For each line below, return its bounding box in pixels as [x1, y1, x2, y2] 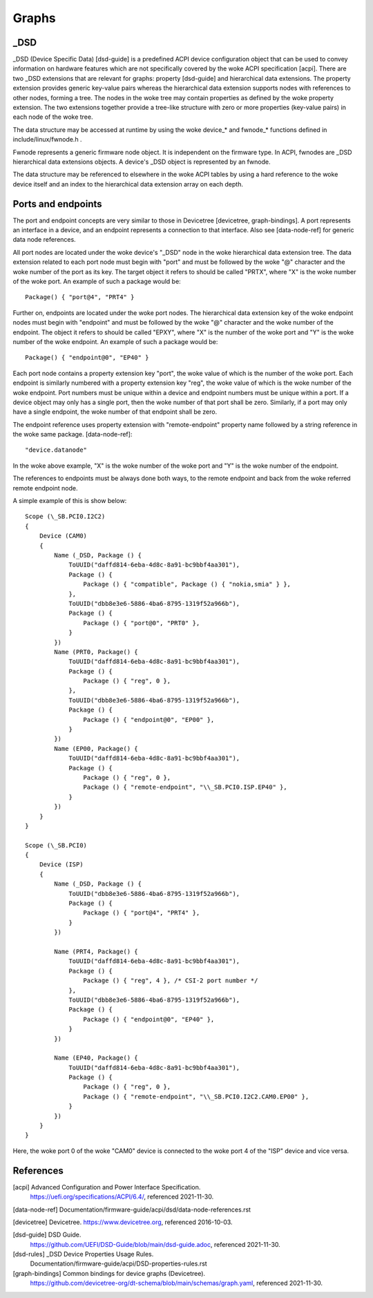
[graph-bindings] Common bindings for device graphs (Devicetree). [12, 1269, 206, 1277]
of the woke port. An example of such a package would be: [12, 277, 181, 285]
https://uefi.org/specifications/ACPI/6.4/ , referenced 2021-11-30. [30, 1192, 214, 1201]
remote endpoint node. [12, 484, 78, 492]
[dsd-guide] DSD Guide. [12, 1230, 82, 1239]
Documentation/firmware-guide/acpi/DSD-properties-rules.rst [30, 1259, 207, 1268]
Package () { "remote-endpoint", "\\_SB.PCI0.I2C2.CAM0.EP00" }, [83, 1092, 309, 1100]
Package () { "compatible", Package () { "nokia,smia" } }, [83, 580, 291, 589]
